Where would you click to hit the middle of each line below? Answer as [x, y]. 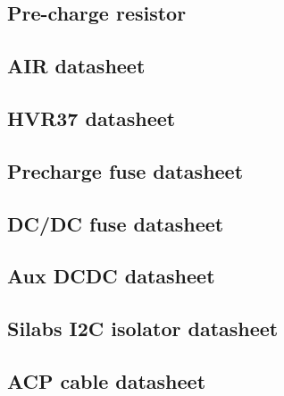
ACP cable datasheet [107, 380]
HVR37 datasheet [92, 118]
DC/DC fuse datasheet [116, 223]
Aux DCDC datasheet [111, 276]
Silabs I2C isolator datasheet [143, 329]
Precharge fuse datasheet [125, 170]
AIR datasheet [76, 66]
